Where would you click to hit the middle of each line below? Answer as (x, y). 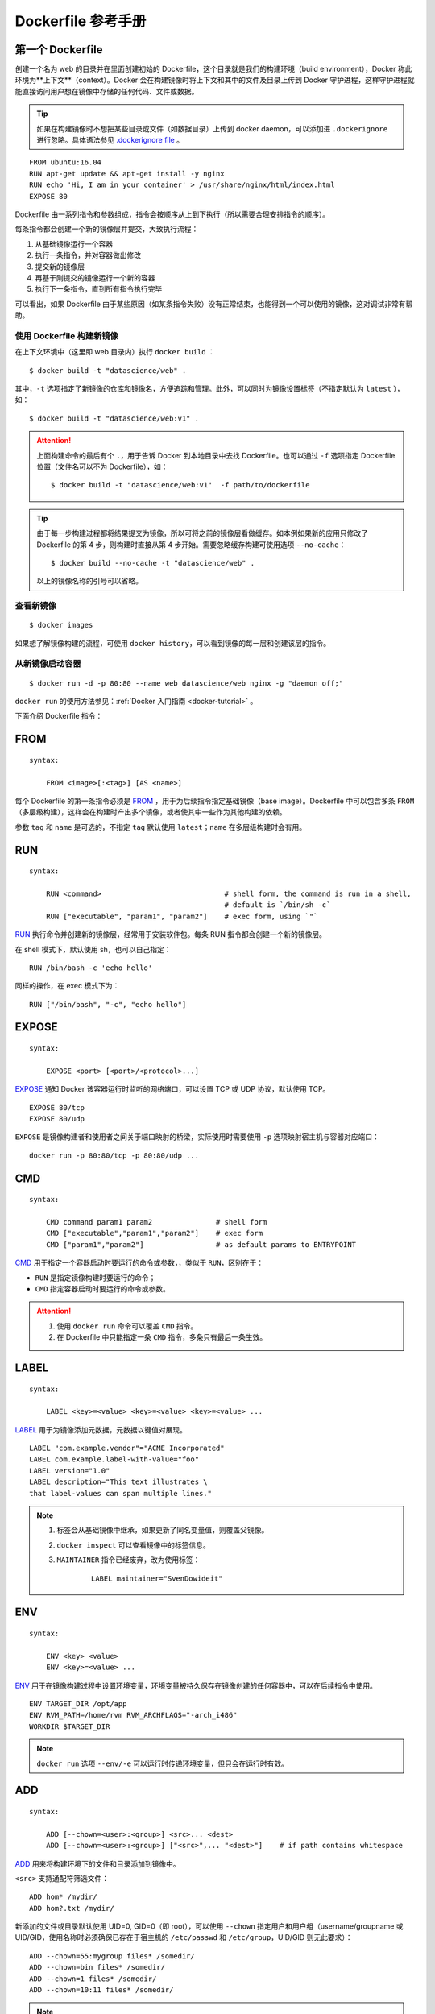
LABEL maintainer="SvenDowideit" (157, 1578)
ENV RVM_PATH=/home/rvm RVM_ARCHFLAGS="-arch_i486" (133, 1715)
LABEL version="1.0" (70, 1471)
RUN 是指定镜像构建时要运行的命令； (95, 1278)
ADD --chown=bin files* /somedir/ (97, 1967)
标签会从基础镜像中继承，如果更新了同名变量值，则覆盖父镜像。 (163, 1530)
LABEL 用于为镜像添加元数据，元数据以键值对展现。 (101, 1429)
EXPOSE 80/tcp (57, 1107)
